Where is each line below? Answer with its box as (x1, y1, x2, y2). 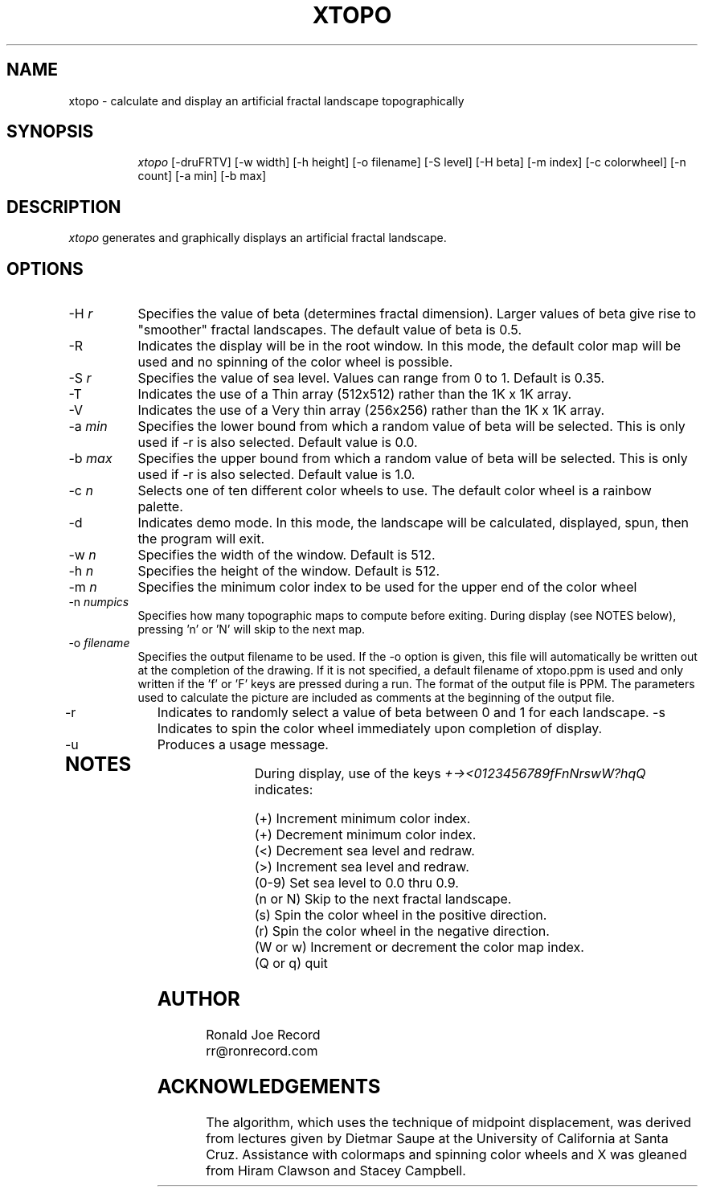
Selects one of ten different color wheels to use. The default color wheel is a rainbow (137, 482, 652, 499)
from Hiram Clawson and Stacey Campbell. (206, 1162, 466, 1179)
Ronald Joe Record (206, 1026, 321, 1043)
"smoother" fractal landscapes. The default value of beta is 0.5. (137, 322, 522, 338)
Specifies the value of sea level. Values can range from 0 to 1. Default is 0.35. (137, 370, 605, 387)
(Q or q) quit (254, 955, 328, 972)
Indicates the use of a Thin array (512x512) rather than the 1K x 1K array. (137, 386, 572, 403)
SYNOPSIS (6, 121, 94, 142)
